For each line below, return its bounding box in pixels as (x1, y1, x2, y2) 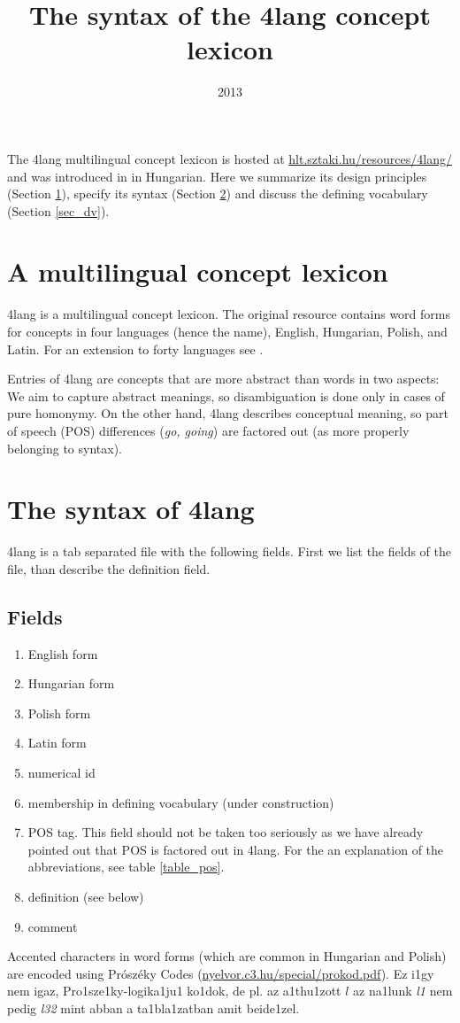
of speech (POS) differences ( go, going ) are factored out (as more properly (7, 421, 410, 439)
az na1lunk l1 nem (353, 981, 453, 1000)
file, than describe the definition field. (7, 559, 211, 577)
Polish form (27, 703, 91, 722)
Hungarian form (27, 674, 115, 693)
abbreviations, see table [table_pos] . (27, 857, 225, 876)
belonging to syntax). (7, 438, 122, 457)
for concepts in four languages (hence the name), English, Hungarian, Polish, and (7, 322, 448, 340)
